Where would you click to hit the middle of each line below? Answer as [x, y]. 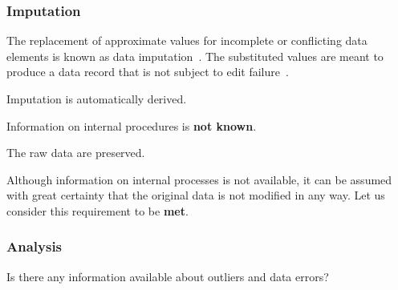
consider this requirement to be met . [97, 210]
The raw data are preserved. [76, 153]
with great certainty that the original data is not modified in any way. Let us [196, 195]
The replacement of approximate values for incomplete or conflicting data [187, 40]
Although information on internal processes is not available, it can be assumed [199, 179]
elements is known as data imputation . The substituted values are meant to [195, 56]
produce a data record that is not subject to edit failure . [148, 72]
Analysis [35, 246]
